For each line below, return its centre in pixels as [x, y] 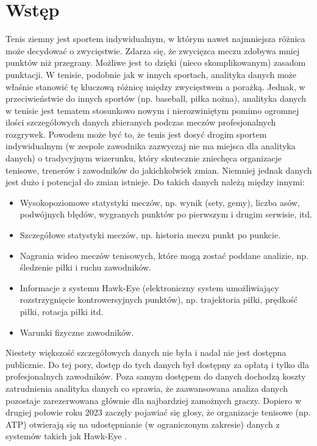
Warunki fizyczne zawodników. [77, 332]
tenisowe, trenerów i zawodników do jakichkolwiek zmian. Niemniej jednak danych [159, 170]
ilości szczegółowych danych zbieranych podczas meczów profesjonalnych [141, 122]
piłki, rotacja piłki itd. [62, 311]
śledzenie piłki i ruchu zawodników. [86, 267]
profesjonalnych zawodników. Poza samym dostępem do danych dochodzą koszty [156, 376]
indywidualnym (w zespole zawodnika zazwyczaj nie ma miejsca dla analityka [151, 146]
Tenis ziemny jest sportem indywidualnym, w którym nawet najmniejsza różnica [155, 39]
